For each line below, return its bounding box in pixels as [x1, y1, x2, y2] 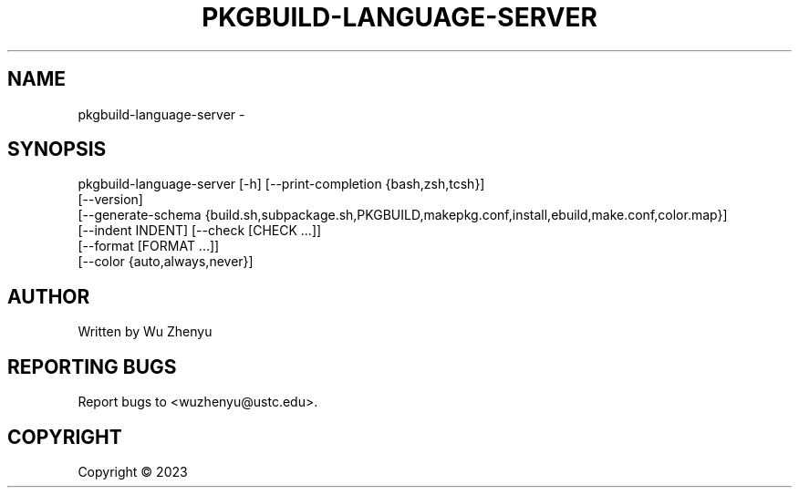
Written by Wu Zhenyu [78, 324, 213, 340]
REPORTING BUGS [7, 355, 177, 378]
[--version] [78, 191, 143, 208]
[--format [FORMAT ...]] [78, 238, 220, 254]
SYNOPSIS [7, 138, 107, 161]
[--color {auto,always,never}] [78, 253, 254, 270]
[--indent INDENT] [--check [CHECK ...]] [78, 222, 322, 239]
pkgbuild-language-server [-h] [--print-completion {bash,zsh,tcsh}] [78, 176, 485, 192]
